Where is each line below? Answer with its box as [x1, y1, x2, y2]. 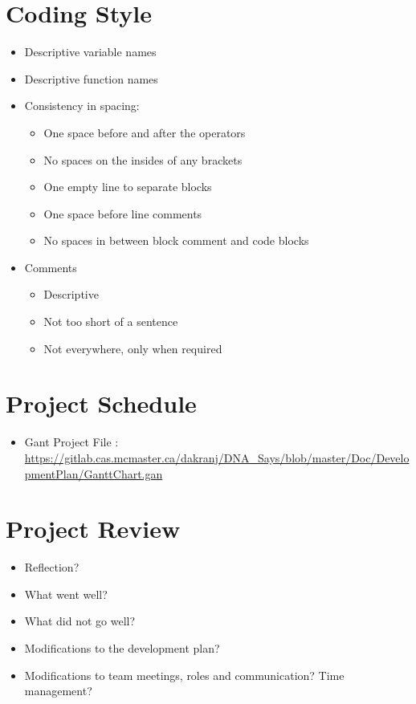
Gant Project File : [24, 433, 119, 450]
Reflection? [24, 559, 80, 576]
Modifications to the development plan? [24, 640, 220, 657]
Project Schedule [6, 387, 197, 420]
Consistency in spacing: [24, 97, 140, 114]
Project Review [6, 512, 181, 545]
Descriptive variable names [24, 43, 157, 60]
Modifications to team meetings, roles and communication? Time [24, 666, 345, 683]
